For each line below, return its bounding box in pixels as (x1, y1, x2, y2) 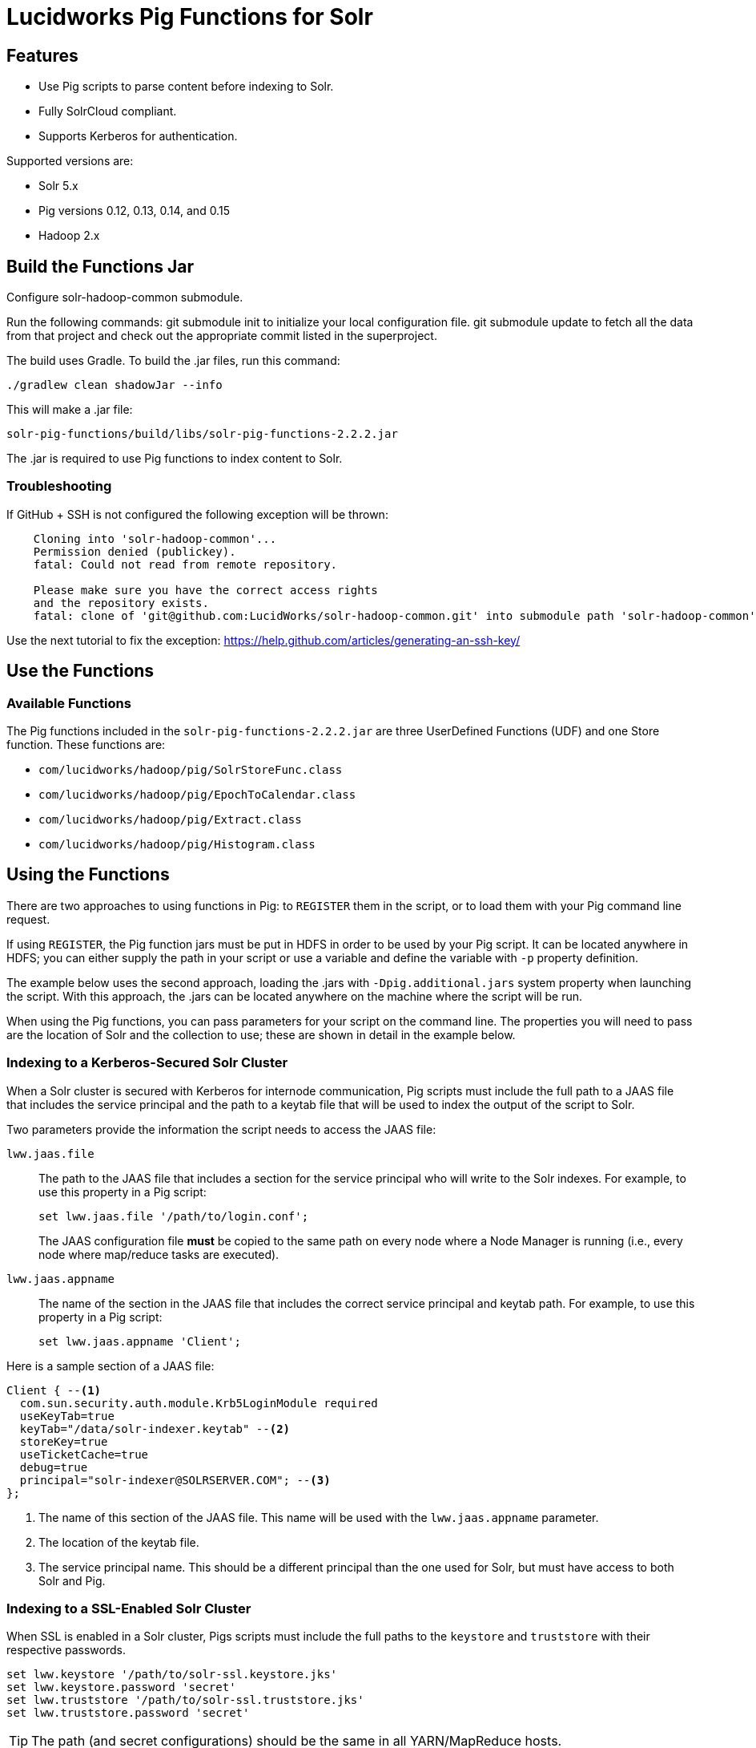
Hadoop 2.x (38, 229, 100, 243)
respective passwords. (6, 1643, 126, 1657)
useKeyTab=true (19, 1409, 115, 1422)
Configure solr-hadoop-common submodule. (6, 290, 243, 305)
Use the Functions (6, 661, 155, 682)
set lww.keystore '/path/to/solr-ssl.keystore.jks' (6, 1668, 338, 1681)
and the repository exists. (33, 596, 209, 609)
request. (6, 912, 50, 926)
